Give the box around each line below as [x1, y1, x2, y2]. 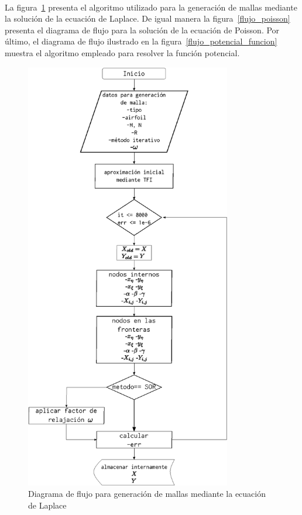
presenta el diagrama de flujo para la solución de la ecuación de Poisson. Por [5, 23, 280, 36]
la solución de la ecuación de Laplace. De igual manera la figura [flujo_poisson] [5, 12, 290, 25]
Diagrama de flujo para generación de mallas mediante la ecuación [28, 487, 266, 500]
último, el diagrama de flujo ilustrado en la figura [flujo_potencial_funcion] [5, 35, 277, 47]
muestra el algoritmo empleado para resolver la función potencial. [5, 46, 240, 59]
